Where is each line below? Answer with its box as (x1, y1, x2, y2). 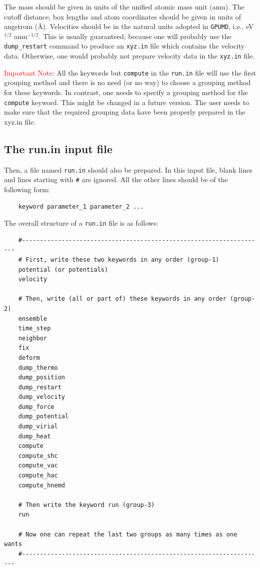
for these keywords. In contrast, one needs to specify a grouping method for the (4, 87, 248, 97)
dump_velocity (18, 393, 65, 401)
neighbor (18, 334, 47, 342)
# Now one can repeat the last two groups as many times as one (18, 530, 237, 538)
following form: (4, 184, 50, 194)
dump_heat (18, 432, 51, 440)
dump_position (18, 374, 65, 381)
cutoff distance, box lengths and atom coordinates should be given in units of (4, 11, 241, 22)
